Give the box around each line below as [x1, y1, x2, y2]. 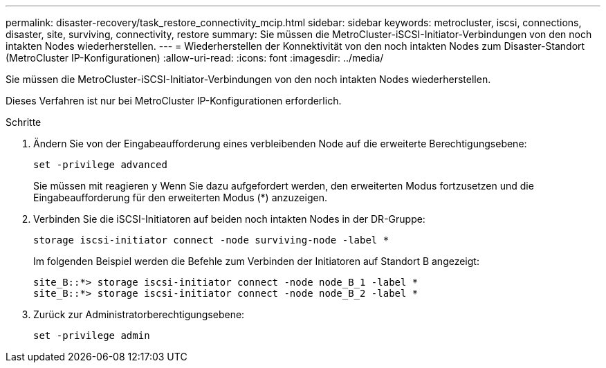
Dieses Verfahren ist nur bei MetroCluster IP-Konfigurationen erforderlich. [6, 95, 342, 107]
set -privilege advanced [33, 159, 167, 170]
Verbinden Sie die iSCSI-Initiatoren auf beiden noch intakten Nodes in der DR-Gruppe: [33, 213, 425, 225]
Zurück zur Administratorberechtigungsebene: [33, 309, 245, 320]
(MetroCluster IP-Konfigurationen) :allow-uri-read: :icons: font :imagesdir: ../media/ [6, 52, 384, 64]
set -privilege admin [33, 330, 150, 341]
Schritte [6, 116, 42, 128]
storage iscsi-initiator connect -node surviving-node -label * [33, 234, 389, 246]
